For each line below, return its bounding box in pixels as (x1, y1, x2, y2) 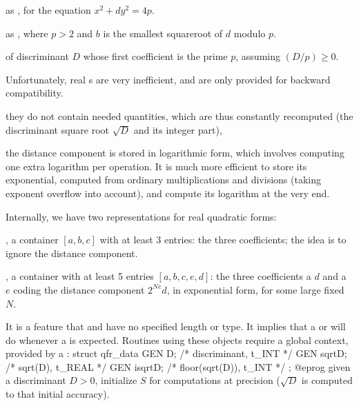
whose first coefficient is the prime (83, 49, 228, 63)
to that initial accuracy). (6, 387, 110, 401)
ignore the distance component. (6, 245, 138, 260)
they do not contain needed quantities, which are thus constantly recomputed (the (6, 108, 353, 123)
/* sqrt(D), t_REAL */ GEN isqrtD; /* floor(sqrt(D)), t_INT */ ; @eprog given (6, 359, 351, 374)
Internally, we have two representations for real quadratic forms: (6, 209, 277, 223)
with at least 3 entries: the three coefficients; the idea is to (99, 232, 347, 247)
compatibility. (6, 85, 64, 100)
